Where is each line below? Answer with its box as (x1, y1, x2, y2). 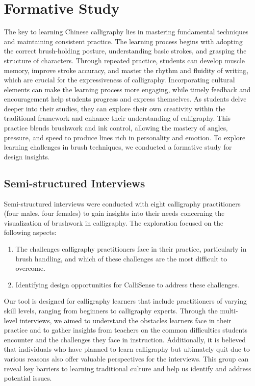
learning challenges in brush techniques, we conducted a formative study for (4, 142, 232, 152)
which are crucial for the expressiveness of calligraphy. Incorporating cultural (4, 75, 235, 85)
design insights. (4, 151, 50, 161)
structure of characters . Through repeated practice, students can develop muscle (4, 55, 245, 65)
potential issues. (4, 373, 52, 383)
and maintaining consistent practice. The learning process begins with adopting (4, 36, 243, 46)
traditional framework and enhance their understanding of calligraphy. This (4, 113, 231, 123)
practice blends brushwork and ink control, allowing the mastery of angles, (4, 123, 228, 133)
